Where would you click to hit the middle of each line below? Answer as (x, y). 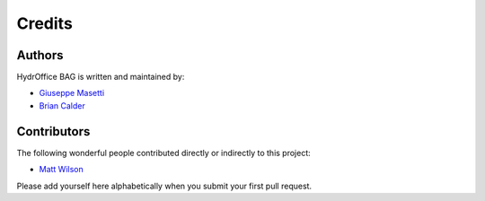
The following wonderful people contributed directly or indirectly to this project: (164, 153)
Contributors (53, 131)
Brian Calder (62, 105)
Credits (45, 23)
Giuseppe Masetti (72, 93)
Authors (40, 55)
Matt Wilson (62, 170)
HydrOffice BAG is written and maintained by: (101, 77)
